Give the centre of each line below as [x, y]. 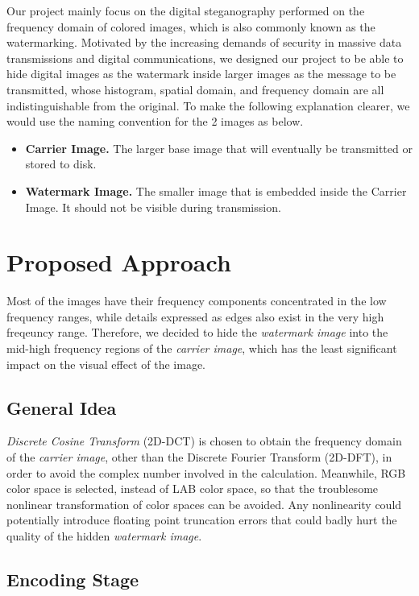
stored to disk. [61, 164]
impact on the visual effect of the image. [106, 364]
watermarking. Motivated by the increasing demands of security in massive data [204, 42]
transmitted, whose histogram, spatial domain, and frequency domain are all [195, 89]
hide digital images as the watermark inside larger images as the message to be [201, 74]
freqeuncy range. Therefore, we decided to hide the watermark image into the [197, 332]
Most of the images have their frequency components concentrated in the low [197, 301]
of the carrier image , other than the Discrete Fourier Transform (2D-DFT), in [199, 457]
